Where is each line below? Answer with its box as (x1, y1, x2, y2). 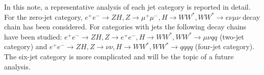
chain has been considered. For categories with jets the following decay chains (4, 21, 247, 32)
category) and (4, 41, 47, 52)
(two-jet (219, 31, 244, 42)
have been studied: (4, 31, 62, 42)
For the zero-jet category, (4, 11, 83, 22)
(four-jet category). (195, 41, 255, 52)
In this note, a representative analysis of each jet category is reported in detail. (4, 2, 251, 12)
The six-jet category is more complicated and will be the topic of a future (4, 51, 234, 61)
